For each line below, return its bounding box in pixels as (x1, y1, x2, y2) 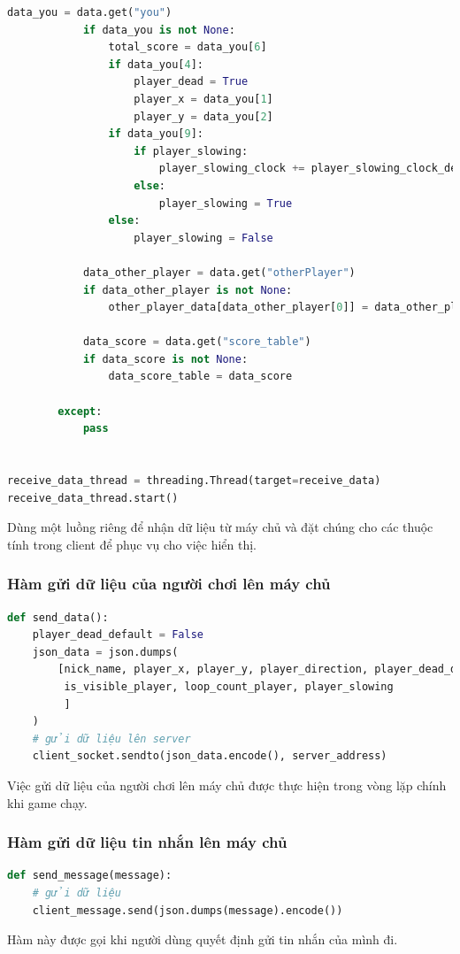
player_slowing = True (158, 196, 293, 210)
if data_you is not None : (82, 23, 235, 36)
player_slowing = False (134, 231, 273, 244)
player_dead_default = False (32, 628, 203, 642)
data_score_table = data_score (108, 370, 293, 383)
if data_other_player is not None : (82, 283, 293, 296)
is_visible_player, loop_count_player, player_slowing (64, 681, 394, 693)
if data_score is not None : (82, 352, 249, 365)
